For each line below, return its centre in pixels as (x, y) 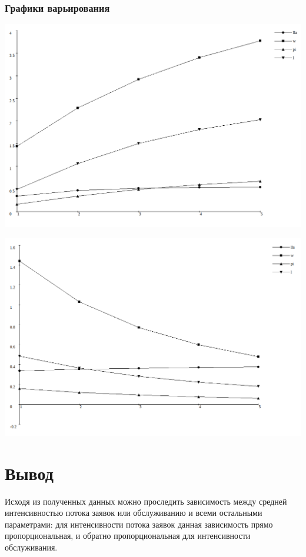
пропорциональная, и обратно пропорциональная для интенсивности (128, 536)
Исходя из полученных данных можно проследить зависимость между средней (146, 501)
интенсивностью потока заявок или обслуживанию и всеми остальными (134, 513)
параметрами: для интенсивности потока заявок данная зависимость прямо (139, 524)
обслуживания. (31, 547)
